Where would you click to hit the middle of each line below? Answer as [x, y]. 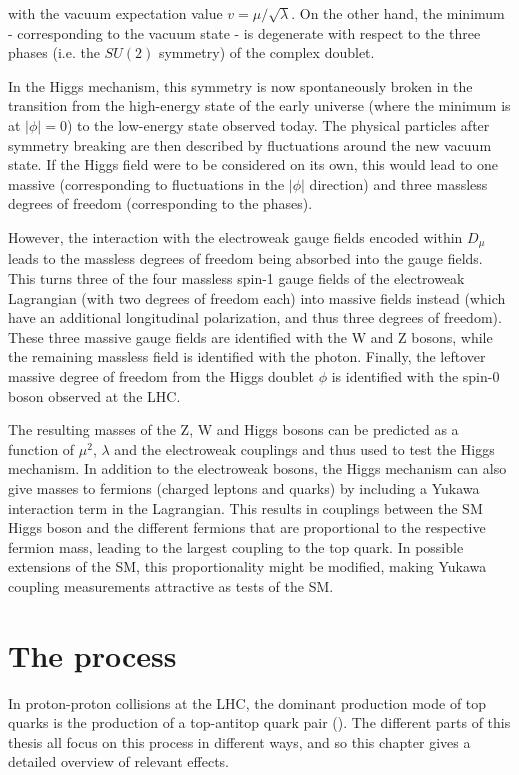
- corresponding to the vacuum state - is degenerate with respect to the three [244, 32]
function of [41, 448]
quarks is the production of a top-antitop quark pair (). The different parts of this [259, 722]
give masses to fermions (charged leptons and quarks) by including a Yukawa [244, 487]
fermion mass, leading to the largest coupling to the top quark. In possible [236, 546]
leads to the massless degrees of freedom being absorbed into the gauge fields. [245, 258]
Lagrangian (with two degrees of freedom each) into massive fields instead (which [257, 297]
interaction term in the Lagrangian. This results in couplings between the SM [245, 507]
